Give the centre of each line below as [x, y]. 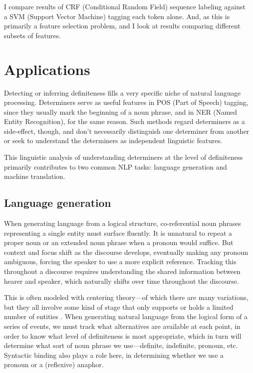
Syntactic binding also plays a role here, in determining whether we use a [114, 355]
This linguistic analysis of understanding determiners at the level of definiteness [124, 157]
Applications [47, 69]
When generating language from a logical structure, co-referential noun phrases [123, 223]
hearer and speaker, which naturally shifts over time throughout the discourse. [122, 281]
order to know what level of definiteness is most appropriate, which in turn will [123, 336]
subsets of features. [33, 35]
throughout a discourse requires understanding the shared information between [122, 271]
